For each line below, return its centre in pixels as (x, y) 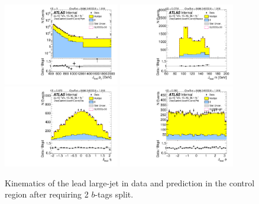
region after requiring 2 (47, 194)
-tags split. (114, 194)
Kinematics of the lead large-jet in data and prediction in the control (130, 182)
